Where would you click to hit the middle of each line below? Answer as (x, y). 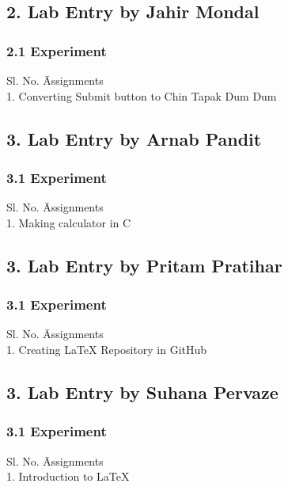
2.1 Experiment (57, 50)
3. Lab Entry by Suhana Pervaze (142, 392)
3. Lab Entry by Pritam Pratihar (144, 265)
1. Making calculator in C (69, 222)
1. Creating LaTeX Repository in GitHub (107, 349)
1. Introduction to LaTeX (68, 476)
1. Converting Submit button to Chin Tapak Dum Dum (142, 95)
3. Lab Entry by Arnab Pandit (134, 138)
